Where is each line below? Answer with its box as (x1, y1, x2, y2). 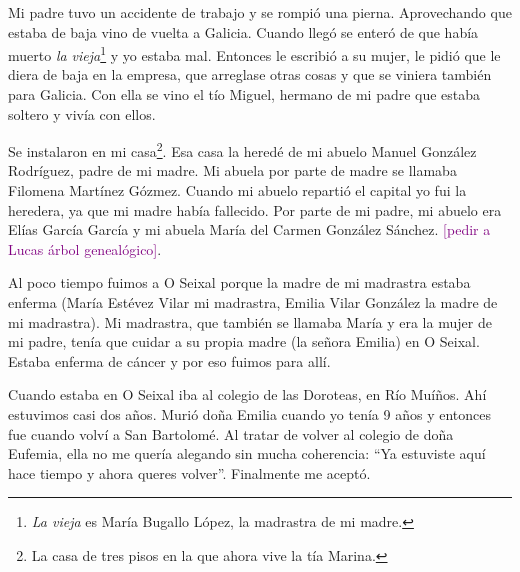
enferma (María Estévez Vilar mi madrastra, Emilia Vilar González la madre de (8, 292, 498, 313)
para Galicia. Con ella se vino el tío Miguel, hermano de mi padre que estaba (8, 84, 481, 105)
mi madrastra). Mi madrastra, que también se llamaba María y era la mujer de (8, 311, 492, 332)
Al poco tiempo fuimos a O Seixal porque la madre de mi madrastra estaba (8, 272, 471, 293)
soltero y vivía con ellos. (8, 103, 156, 124)
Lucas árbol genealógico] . (8, 238, 162, 259)
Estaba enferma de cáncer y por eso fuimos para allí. (8, 350, 331, 371)
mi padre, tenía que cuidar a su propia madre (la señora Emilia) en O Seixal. (8, 331, 480, 352)
